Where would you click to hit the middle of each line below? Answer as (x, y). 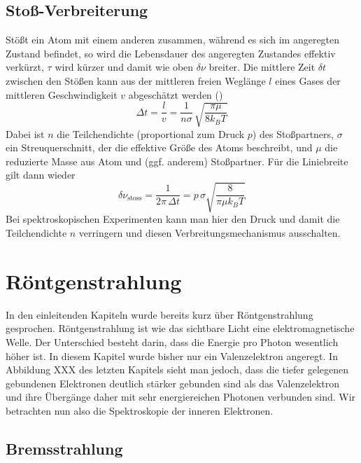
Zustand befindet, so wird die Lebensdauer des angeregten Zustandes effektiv (171, 53)
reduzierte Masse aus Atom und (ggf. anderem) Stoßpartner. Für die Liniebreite (177, 161)
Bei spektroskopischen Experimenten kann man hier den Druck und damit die (173, 219)
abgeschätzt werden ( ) (176, 94)
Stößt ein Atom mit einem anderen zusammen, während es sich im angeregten (173, 40)
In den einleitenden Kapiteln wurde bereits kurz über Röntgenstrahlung (160, 314)
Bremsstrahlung (64, 448)
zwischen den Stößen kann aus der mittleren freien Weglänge (136, 80)
